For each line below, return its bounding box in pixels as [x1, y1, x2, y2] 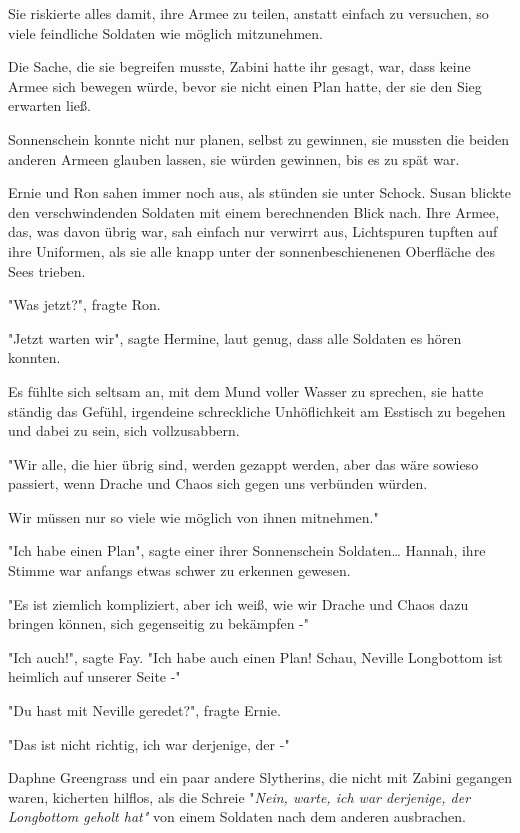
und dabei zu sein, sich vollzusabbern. [8, 420, 240, 441]
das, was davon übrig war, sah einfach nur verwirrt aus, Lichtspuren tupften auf [8, 221, 498, 242]
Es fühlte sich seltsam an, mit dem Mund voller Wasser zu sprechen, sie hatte [8, 380, 484, 401]
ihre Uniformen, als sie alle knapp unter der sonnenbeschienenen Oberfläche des [8, 240, 496, 261]
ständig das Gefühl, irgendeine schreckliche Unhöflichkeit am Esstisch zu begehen [8, 400, 506, 421]
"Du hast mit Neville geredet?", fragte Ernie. [8, 700, 281, 721]
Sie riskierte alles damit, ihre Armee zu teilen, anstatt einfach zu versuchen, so [8, 3, 489, 23]
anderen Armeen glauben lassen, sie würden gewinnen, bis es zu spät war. [8, 148, 460, 169]
